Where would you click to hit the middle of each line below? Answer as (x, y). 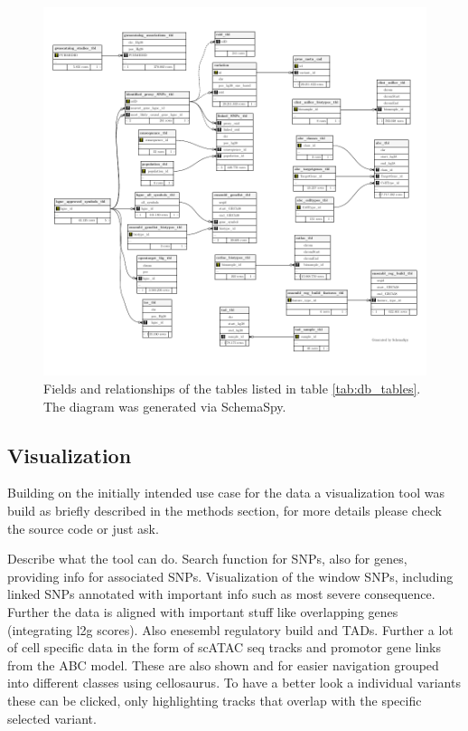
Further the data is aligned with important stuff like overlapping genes (203, 611)
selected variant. (52, 718)
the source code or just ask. (83, 528)
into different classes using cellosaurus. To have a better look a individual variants (234, 683)
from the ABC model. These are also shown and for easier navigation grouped (223, 665)
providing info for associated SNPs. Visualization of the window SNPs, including (230, 576)
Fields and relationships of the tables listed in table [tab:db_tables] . (232, 389)
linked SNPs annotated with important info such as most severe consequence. (221, 594)
